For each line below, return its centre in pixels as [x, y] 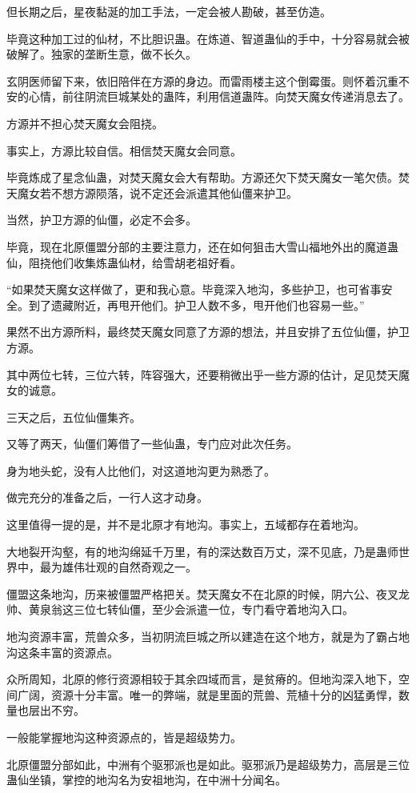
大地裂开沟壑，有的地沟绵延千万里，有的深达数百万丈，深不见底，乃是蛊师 [202, 551]
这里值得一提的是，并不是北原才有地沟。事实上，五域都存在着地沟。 [186, 525]
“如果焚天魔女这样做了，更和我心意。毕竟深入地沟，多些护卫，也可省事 [194, 289]
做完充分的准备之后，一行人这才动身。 [107, 497]
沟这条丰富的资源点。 [62, 652]
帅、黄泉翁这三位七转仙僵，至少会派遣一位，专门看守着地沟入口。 [180, 609]
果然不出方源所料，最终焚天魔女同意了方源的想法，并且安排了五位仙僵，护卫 [208, 332]
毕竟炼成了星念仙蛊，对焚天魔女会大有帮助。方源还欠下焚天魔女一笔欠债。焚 [208, 177]
